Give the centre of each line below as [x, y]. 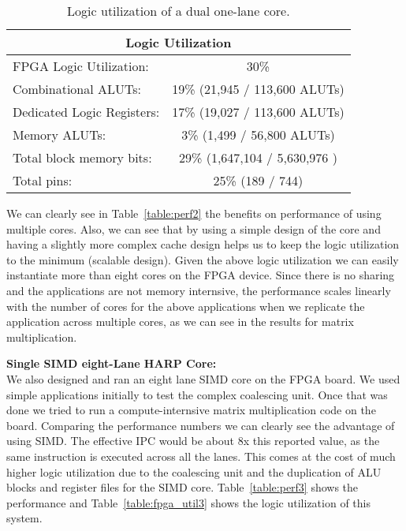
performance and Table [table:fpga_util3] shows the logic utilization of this [188, 502]
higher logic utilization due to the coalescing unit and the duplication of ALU [194, 471]
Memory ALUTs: [60, 135]
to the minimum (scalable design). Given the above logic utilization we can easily [203, 259]
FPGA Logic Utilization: [81, 66]
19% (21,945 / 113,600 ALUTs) [258, 89]
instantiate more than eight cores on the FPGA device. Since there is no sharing [201, 275]
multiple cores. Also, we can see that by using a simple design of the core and [194, 228]
